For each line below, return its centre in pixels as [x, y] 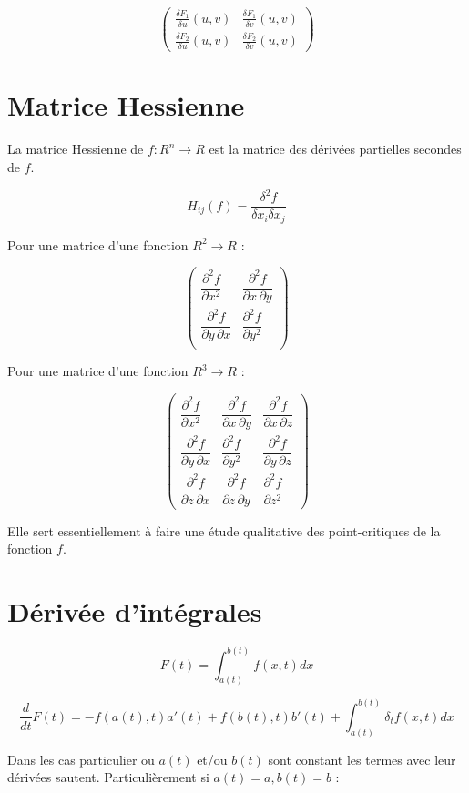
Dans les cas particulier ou [81, 759]
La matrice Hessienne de [76, 149]
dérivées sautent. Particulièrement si [108, 777]
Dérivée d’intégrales [135, 611]
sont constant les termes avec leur [362, 759]
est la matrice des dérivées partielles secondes [335, 149]
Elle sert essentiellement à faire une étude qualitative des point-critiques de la [224, 530]
